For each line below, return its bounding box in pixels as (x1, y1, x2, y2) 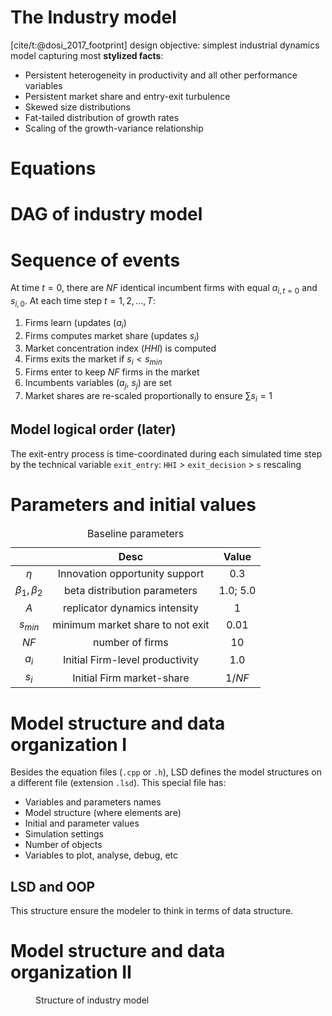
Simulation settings (24, 828, 104, 840)
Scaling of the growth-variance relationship (24, 122, 204, 134)
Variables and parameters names (24, 796, 162, 808)
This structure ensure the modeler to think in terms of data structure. (10, 905, 294, 917)
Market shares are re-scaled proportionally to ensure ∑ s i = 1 (24, 390, 273, 404)
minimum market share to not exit (52, 618, 210, 632)
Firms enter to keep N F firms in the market (24, 366, 200, 378)
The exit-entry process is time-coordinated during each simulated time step (10, 447, 323, 460)
